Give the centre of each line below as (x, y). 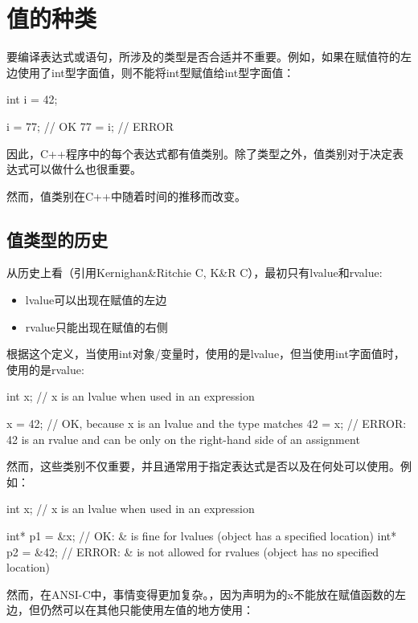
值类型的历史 (57, 239)
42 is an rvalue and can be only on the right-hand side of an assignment (183, 439)
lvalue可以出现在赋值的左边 (96, 300)
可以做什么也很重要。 (85, 169)
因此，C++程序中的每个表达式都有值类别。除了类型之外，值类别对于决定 (199, 153)
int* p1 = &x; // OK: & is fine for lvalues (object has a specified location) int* (202, 536)
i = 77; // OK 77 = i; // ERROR (90, 126)
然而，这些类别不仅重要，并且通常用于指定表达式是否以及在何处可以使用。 (203, 466)
